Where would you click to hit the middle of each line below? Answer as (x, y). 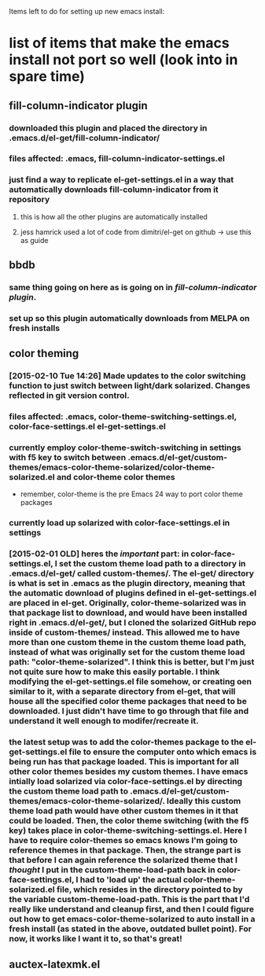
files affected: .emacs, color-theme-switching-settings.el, (123, 417)
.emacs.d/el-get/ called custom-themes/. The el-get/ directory (132, 573)
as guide (34, 240)
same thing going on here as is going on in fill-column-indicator (133, 288)
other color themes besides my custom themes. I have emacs (129, 772)
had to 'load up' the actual (131, 880)
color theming (44, 354)
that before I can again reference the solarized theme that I (123, 860)
